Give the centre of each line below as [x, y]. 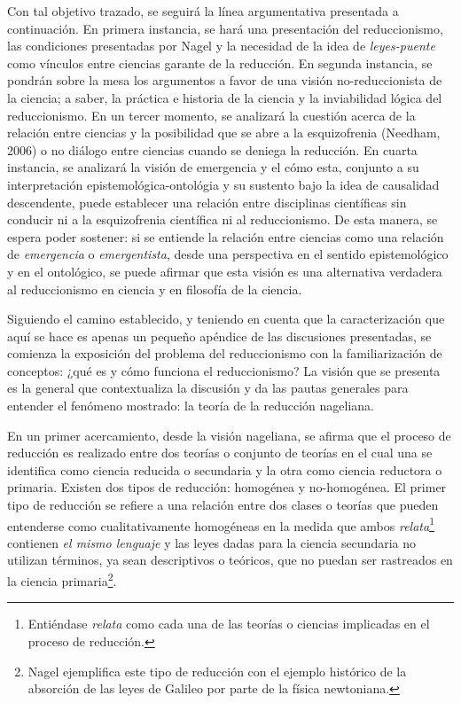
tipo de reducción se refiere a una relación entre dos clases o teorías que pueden [223, 505]
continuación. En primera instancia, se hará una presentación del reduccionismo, [225, 28]
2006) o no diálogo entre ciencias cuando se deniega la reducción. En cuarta [212, 149]
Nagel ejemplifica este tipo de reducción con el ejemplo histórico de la [217, 671]
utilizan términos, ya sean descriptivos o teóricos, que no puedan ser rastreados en [230, 560]
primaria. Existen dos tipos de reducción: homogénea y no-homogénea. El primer [227, 487]
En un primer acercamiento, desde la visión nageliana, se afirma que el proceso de [229, 435]
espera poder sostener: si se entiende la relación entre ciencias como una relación [226, 236]
